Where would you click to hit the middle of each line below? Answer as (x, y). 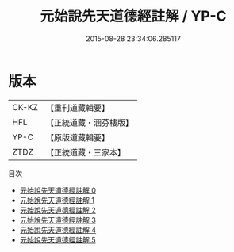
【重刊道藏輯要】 (77, 108)
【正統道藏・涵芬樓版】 (89, 122)
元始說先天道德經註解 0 (58, 190)
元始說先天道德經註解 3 (58, 220)
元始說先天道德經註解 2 (58, 210)
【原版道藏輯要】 (77, 137)
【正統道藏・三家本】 (85, 152)
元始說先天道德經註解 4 (58, 230)
